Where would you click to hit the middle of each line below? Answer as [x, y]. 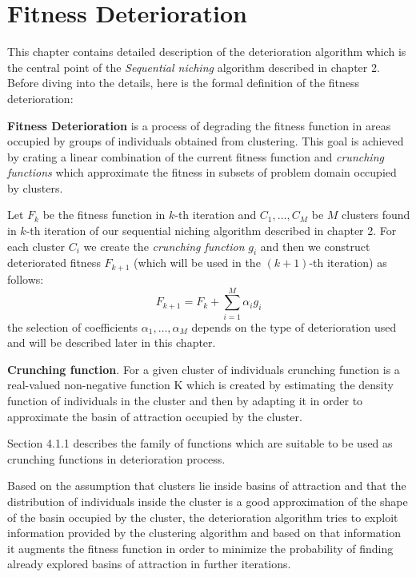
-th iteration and [216, 215]
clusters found [376, 215]
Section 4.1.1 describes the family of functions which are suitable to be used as [200, 443]
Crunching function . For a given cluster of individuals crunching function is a [204, 369]
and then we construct [315, 246]
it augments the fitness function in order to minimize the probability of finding [200, 548]
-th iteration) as [348, 263]
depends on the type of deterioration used [294, 326]
